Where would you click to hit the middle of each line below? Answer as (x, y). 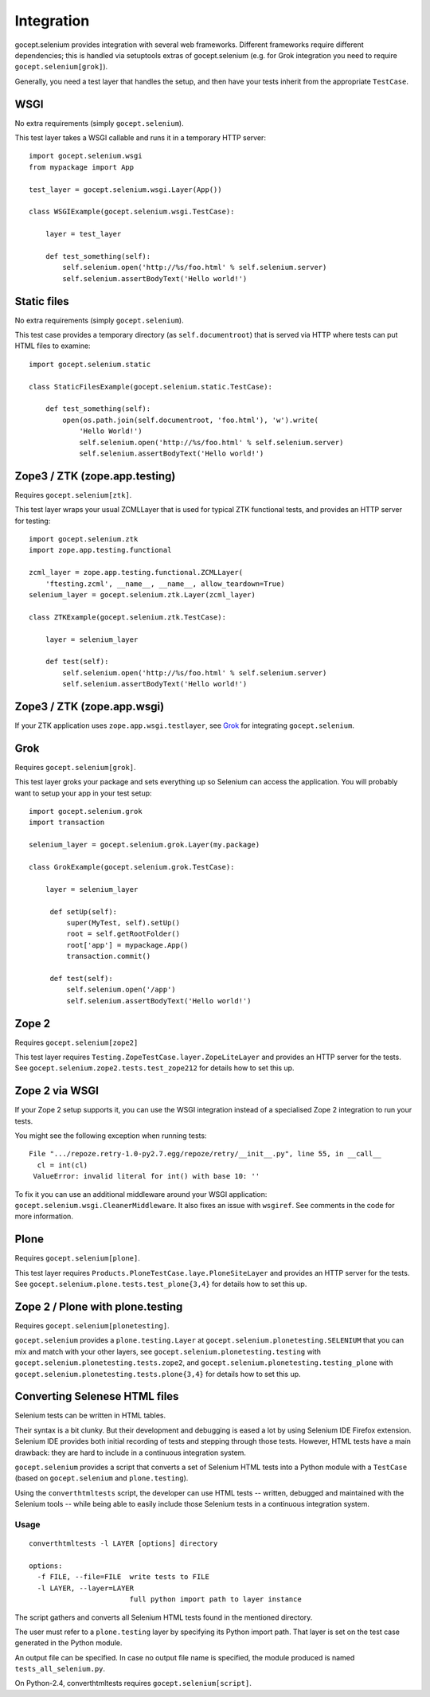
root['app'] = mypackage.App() (127, 945)
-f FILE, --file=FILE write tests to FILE (123, 1577)
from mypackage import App (82, 167)
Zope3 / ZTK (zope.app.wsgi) (90, 706)
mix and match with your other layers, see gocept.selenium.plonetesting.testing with (168, 1351)
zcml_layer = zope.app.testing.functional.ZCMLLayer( (136, 573)
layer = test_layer (83, 234)
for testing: (33, 521)
